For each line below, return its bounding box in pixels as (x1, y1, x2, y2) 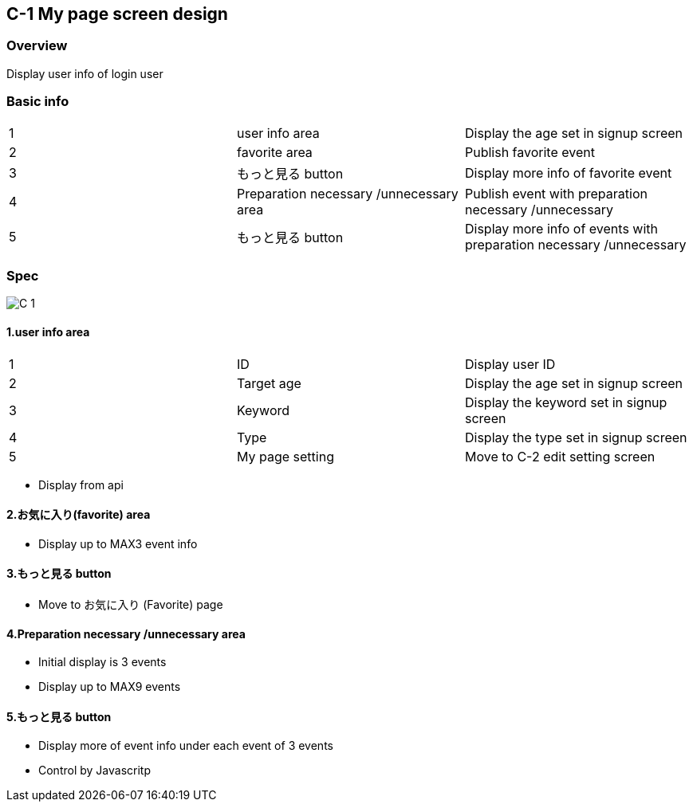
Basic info (6, 93, 69, 110)
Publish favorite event (464, 143, 595, 160)
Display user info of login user (6, 66, 163, 80)
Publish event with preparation (464, 185, 648, 202)
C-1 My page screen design (6, 4, 228, 24)
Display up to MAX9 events (38, 680, 181, 694)
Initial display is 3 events (38, 655, 167, 669)
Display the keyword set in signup (464, 394, 667, 410)
